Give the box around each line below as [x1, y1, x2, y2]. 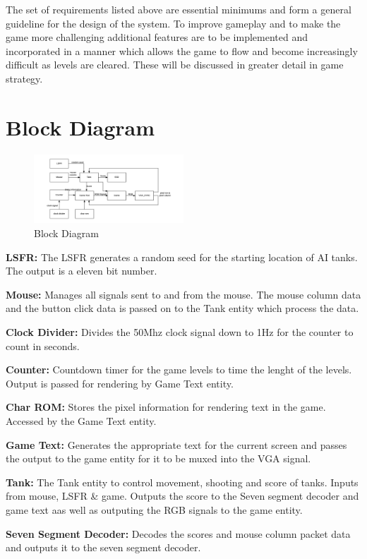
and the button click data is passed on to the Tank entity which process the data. [6, 301, 359, 315]
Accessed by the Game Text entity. [6, 413, 157, 428]
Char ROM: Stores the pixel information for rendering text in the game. [6, 399, 326, 414]
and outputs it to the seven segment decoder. [6, 540, 201, 555]
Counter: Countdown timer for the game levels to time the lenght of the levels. [6, 362, 352, 377]
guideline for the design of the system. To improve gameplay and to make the [6, 16, 341, 30]
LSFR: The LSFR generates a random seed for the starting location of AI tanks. [6, 249, 358, 264]
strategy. [6, 71, 43, 85]
